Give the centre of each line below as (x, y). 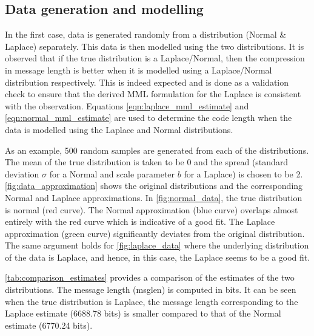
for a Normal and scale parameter (112, 173)
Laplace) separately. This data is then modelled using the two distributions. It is (155, 46)
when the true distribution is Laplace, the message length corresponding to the (152, 301)
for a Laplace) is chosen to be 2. (243, 173)
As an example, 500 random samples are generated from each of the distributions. (157, 150)
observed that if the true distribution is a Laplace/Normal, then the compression (155, 58)
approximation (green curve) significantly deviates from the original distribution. (155, 233)
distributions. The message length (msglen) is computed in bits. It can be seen (151, 290)
